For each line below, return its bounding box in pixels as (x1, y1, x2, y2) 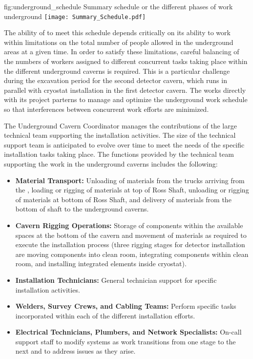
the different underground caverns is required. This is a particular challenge (4, 65, 230, 76)
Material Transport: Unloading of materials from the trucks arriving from (15, 175, 245, 185)
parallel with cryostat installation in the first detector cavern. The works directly (4, 84, 246, 95)
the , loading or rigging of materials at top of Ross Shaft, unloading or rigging (15, 185, 249, 195)
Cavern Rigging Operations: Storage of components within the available (15, 220, 243, 230)
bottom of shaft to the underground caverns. (15, 204, 149, 214)
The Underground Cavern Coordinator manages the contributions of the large (4, 120, 237, 130)
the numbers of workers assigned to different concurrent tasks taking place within (4, 56, 248, 66)
